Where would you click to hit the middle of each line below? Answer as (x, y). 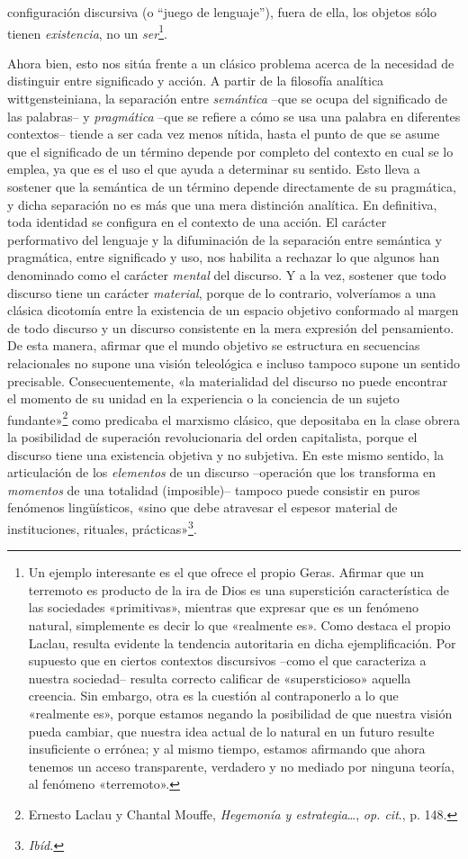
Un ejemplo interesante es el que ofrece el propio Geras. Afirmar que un (226, 572)
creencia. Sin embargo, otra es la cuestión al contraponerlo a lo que (213, 696)
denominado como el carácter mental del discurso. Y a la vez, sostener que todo (227, 274)
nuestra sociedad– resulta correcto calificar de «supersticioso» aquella (220, 678)
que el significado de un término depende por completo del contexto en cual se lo (230, 151)
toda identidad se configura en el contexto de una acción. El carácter (197, 222)
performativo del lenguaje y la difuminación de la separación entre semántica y (225, 239)
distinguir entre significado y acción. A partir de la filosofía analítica (196, 81)
